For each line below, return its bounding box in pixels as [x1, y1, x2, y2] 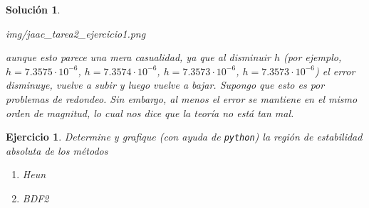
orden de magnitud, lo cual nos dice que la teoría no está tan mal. [6, 105, 294, 120]
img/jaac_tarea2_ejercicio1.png [6, 26, 146, 40]
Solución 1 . [6, 2, 61, 16]
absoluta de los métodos [6, 143, 108, 158]
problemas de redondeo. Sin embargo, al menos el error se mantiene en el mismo [6, 91, 358, 106]
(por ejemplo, [284, 50, 342, 65]
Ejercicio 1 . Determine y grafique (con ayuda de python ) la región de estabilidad [6, 129, 363, 144]
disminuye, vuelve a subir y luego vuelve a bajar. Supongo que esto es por [6, 77, 325, 92]
